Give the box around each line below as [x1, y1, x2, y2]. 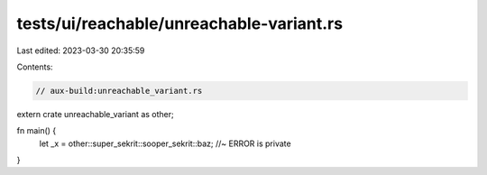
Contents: [16, 61, 53, 72]
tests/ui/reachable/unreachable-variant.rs [16, 14, 343, 33]
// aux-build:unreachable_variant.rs [35, 86, 203, 96]
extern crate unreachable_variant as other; [16, 108, 175, 119]
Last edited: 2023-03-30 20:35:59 [16, 45, 145, 56]
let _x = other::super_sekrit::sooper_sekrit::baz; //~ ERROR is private [39, 138, 292, 149]
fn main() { [16, 125, 57, 136]
